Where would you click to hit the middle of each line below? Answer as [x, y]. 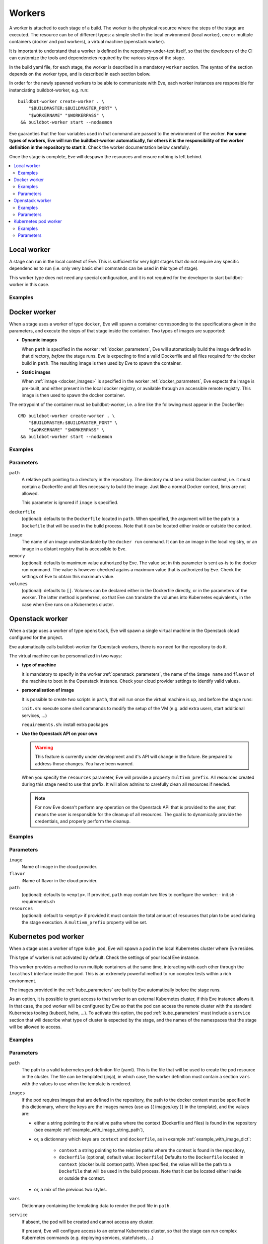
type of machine [39, 665]
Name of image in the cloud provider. [60, 867]
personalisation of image [48, 690]
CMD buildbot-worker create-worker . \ [67, 416]
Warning [44, 747]
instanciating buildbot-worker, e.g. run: [49, 90]
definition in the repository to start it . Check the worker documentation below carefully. [100, 147]
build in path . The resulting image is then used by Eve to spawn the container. [102, 363]
